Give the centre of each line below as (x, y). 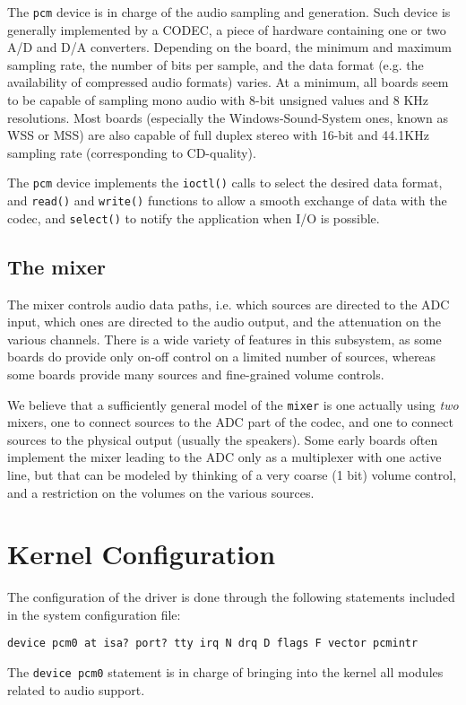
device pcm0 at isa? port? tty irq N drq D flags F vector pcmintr (213, 644)
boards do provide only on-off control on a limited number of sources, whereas (222, 357)
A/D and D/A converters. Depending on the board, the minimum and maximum (229, 47)
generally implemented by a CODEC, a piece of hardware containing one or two (227, 29)
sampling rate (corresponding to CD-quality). (132, 152)
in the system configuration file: (94, 614)
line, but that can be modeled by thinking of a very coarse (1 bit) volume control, (232, 474)
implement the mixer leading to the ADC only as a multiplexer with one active (224, 457)
